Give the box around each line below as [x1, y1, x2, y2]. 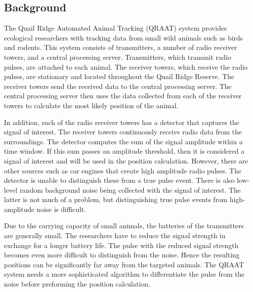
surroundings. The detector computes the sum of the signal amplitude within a [4, 136, 243, 146]
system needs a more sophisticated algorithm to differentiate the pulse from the [4, 269, 245, 279]
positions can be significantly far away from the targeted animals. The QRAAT [4, 259, 244, 269]
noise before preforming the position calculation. [4, 279, 150, 289]
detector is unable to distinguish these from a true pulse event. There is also [4, 175, 235, 185]
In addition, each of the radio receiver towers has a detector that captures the [4, 117, 240, 127]
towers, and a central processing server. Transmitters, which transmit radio [4, 51, 231, 62]
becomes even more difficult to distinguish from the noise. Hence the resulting [4, 250, 240, 260]
